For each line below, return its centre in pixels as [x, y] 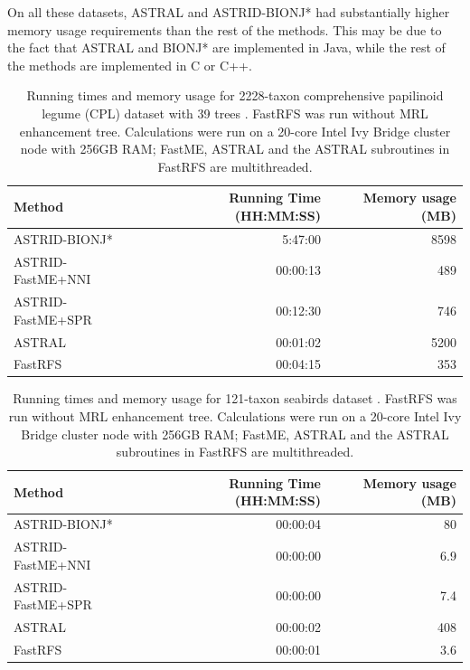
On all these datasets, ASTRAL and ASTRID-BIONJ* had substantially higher [229, 12]
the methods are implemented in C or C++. [130, 65]
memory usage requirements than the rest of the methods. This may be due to [225, 29]
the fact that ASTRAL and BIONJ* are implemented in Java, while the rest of [226, 47]
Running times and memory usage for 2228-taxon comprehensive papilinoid [235, 95]
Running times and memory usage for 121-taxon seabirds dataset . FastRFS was [235, 398]
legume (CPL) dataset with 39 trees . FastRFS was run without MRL [235, 113]
